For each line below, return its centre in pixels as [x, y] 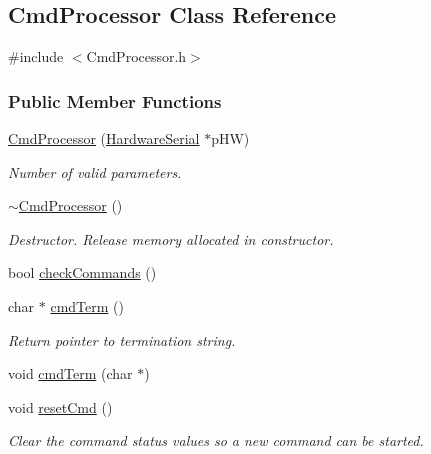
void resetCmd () [60, 406]
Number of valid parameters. [95, 171]
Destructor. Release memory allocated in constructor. [171, 238]
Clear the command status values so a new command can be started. [216, 440]
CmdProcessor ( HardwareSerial [104, 138]
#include [36, 56]
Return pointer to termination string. [122, 339]
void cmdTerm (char [70, 373]
